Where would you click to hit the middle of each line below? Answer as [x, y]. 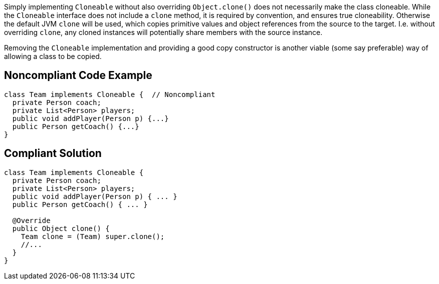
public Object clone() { [61, 228]
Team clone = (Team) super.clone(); [93, 236]
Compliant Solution [53, 153]
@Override [31, 220]
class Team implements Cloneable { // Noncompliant [110, 94]
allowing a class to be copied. [53, 56]
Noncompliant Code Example [78, 75]
